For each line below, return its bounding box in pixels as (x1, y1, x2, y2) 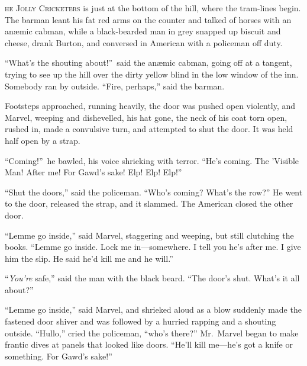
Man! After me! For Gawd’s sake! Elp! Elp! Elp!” (5, 166, 182, 178)
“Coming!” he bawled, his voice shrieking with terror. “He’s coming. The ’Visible (5, 154, 299, 166)
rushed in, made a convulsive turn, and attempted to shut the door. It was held (5, 123, 293, 135)
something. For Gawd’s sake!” (5, 349, 112, 362)
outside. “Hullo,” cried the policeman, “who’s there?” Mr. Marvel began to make (5, 326, 299, 339)
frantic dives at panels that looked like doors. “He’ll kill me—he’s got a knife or (5, 338, 293, 351)
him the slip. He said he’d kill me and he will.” (5, 252, 173, 264)
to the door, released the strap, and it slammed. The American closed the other (5, 197, 293, 210)
